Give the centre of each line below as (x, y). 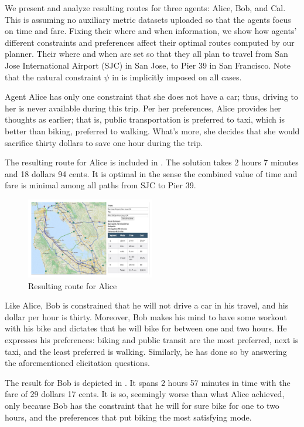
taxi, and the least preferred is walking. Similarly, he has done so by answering (146, 351)
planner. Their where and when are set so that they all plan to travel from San (146, 54)
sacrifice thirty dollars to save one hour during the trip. (104, 142)
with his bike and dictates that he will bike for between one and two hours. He (146, 328)
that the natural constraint (53, 77)
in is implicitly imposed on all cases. (177, 77)
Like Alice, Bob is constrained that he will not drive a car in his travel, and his (147, 305)
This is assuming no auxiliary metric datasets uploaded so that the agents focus (148, 19)
